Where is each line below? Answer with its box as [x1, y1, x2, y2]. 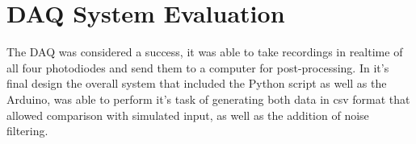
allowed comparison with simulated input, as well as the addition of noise [6, 106, 369, 123]
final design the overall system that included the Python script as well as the [6, 75, 387, 92]
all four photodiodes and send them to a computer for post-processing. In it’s [6, 59, 389, 76]
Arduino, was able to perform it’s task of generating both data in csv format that [6, 90, 410, 107]
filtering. [6, 122, 48, 139]
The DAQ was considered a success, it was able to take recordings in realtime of [6, 43, 403, 60]
